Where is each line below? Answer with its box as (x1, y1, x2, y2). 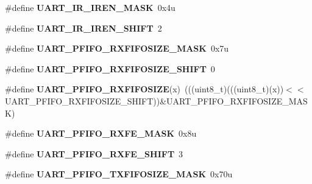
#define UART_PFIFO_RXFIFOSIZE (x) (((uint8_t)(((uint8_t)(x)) (5, 83, 284, 95)
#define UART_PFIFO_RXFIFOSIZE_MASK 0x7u (5, 42, 229, 55)
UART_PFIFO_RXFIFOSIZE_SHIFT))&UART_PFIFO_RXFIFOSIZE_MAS (5, 94, 308, 107)
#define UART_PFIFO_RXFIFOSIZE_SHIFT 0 (5, 62, 215, 75)
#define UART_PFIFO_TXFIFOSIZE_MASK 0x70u (5, 168, 233, 180)
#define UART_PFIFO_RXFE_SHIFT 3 (5, 147, 183, 160)
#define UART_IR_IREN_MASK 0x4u (5, 1, 175, 13)
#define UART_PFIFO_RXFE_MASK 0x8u (5, 127, 197, 140)
